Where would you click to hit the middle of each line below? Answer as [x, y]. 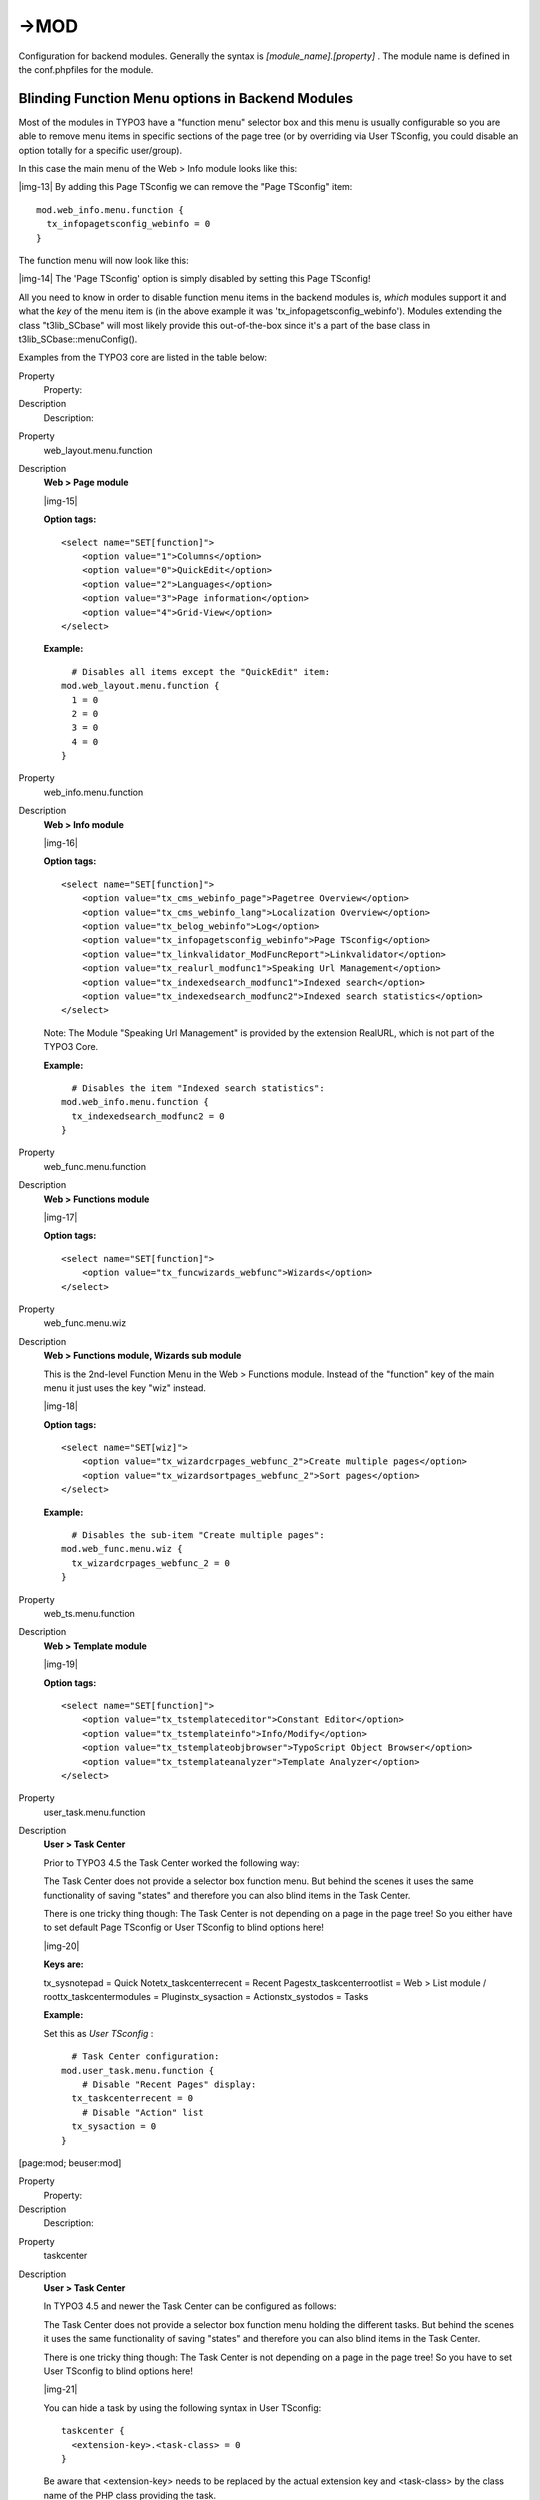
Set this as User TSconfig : [98, 2033]
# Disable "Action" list [142, 2112]
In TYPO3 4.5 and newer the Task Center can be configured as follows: [190, 2306]
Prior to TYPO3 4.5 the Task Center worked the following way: [171, 1862]
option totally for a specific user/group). [100, 150]
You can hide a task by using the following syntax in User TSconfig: [182, 2407]
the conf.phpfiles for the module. [86, 69]
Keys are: [63, 1964]
